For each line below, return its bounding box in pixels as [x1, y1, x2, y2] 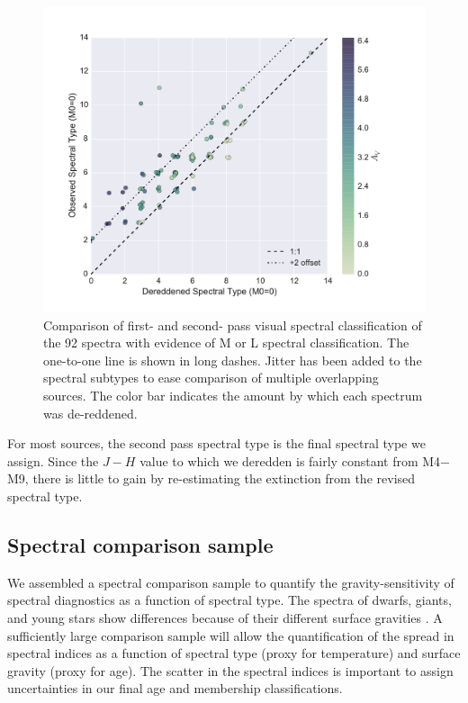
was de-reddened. [43, 403, 138, 422]
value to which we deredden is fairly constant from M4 [139, 451, 441, 470]
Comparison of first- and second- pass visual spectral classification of [43, 315, 422, 334]
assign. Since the [7, 451, 99, 470]
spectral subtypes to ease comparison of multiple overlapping [43, 368, 379, 387]
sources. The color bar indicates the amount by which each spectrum [43, 386, 423, 405]
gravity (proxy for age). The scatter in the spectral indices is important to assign [7, 661, 454, 680]
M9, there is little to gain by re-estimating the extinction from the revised [7, 469, 416, 488]
